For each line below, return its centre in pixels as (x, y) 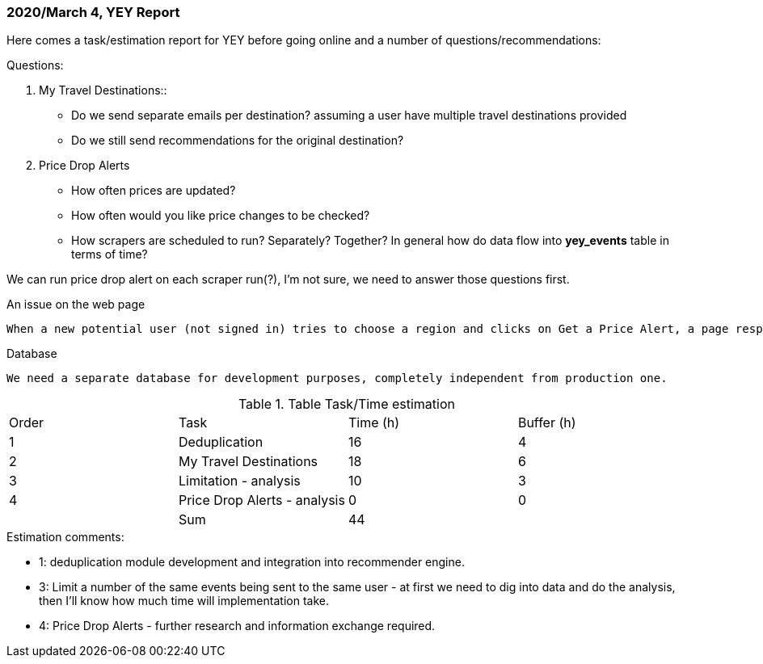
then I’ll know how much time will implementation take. (184, 601)
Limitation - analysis (239, 481)
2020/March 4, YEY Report (93, 12)
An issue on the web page (76, 305)
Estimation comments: (65, 537)
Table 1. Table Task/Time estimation (346, 404)
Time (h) (374, 423)
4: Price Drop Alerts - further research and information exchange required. (237, 626)
